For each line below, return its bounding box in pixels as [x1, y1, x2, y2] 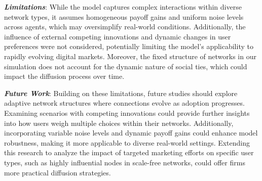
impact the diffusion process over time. [4, 71, 125, 81]
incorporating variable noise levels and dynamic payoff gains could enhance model [4, 127, 258, 138]
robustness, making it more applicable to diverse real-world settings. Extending [4, 137, 250, 148]
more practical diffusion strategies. [4, 167, 111, 177]
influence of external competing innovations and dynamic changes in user [4, 31, 231, 41]
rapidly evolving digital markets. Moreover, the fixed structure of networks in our [4, 51, 256, 61]
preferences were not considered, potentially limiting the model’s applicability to [4, 41, 253, 52]
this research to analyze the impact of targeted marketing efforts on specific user [4, 147, 254, 158]
